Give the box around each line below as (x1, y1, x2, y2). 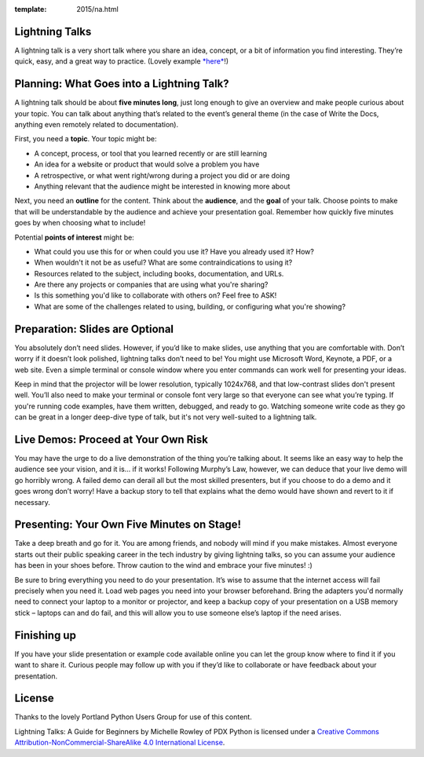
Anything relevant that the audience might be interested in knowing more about (34, 181, 291, 191)
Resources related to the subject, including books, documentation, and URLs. (34, 269, 284, 278)
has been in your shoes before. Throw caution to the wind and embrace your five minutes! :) (14, 561, 313, 570)
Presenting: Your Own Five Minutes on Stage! (14, 518, 242, 532)
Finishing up (14, 628, 76, 642)
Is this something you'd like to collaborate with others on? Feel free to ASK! (34, 291, 277, 300)
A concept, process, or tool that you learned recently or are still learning (34, 148, 267, 158)
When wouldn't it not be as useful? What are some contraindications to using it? (34, 258, 293, 267)
